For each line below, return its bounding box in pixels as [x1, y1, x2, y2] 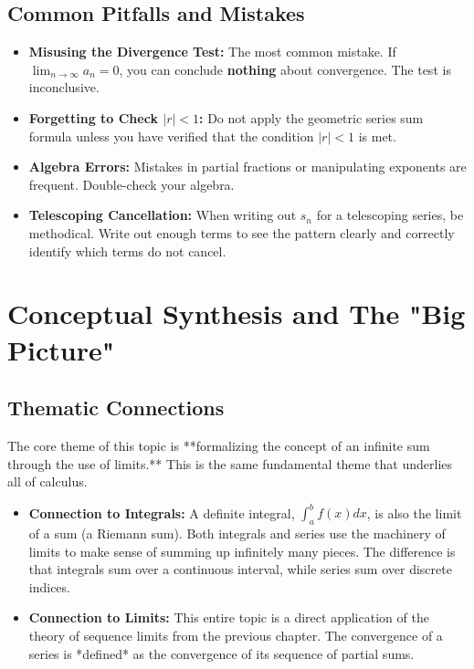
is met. [358, 126, 396, 145]
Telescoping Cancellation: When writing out [28, 205, 297, 225]
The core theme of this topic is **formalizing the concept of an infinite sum [7, 435, 430, 455]
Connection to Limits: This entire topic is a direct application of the [28, 608, 429, 627]
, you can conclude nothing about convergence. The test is [119, 59, 451, 78]
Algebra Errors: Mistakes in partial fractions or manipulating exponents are [28, 157, 467, 176]
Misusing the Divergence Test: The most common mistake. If [28, 42, 396, 61]
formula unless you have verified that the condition [28, 126, 314, 145]
